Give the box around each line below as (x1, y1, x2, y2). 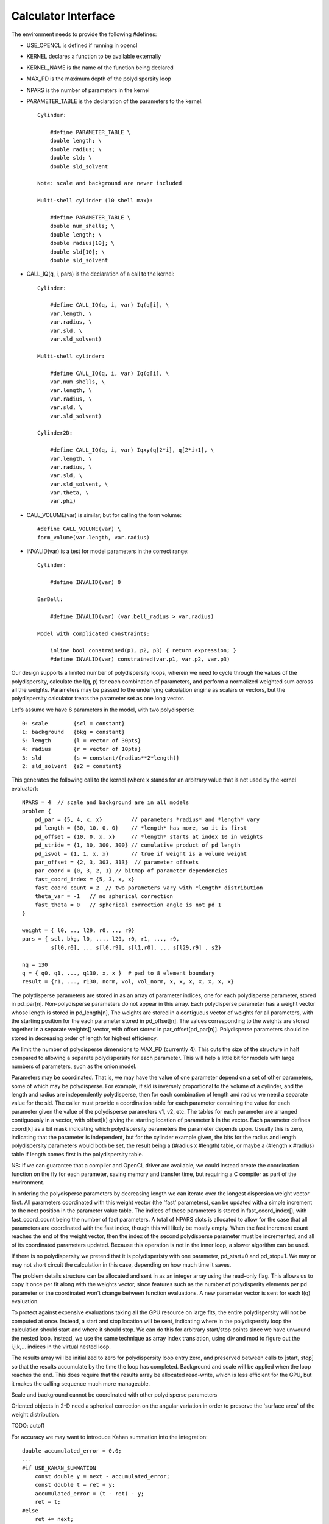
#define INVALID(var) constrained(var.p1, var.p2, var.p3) (49, 655, 230, 663)
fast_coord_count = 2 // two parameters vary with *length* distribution (34, 885, 263, 891)
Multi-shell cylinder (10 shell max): (37, 197, 154, 204)
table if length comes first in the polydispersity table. (11, 1150, 144, 1158)
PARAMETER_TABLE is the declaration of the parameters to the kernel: (26, 98, 203, 105)
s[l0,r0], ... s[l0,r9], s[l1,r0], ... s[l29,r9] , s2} (51, 944, 222, 951)
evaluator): (11, 785, 39, 792)
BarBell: (37, 596, 63, 603)
